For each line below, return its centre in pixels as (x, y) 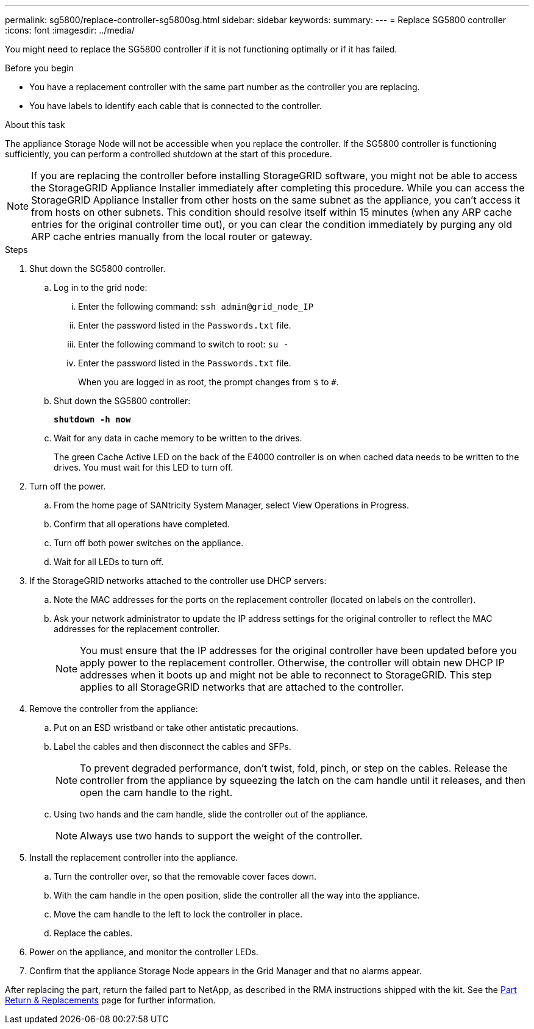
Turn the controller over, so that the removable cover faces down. (185, 876)
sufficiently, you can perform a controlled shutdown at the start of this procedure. (169, 154)
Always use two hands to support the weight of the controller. (221, 836)
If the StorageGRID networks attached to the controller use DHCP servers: (178, 581)
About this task (35, 125)
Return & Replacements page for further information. (110, 1000)
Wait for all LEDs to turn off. (109, 562)
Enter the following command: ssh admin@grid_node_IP (196, 306)
